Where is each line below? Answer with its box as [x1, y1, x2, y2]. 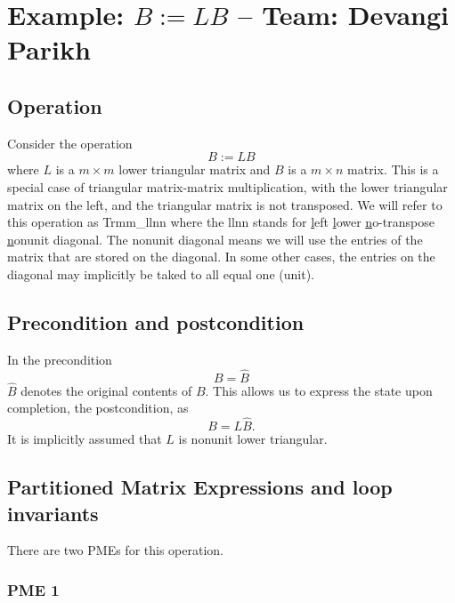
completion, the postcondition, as [7, 398, 189, 417]
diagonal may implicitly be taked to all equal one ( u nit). [7, 264, 314, 283]
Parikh [7, 31, 91, 68]
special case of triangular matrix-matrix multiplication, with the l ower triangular [7, 177, 448, 196]
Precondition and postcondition [7, 308, 305, 335]
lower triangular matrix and [118, 160, 271, 179]
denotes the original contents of [20, 381, 192, 399]
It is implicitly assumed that [7, 430, 162, 448]
